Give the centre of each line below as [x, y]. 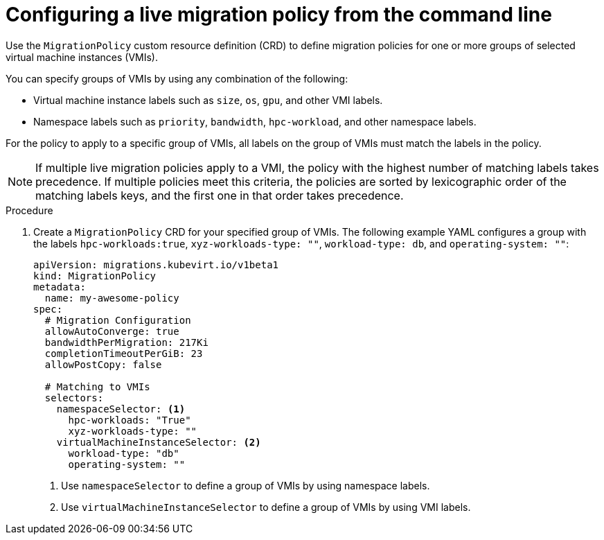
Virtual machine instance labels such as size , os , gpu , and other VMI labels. [208, 100]
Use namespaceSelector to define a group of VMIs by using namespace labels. [246, 485]
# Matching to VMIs [97, 386]
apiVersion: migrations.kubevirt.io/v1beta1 [156, 264]
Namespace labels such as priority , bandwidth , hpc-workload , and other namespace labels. [255, 121]
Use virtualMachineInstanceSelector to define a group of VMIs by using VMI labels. [266, 507]
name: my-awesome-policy [112, 298]
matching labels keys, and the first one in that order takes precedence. [220, 195]
